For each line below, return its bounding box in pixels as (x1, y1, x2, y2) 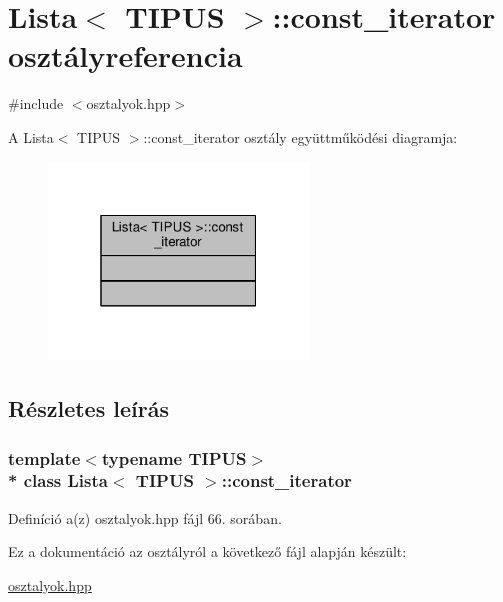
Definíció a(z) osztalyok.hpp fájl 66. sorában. (8, 507, 282, 528)
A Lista (8, 126, 54, 147)
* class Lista (8, 468, 108, 493)
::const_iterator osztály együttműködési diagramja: (143, 126, 458, 147)
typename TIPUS (101, 445, 247, 470)
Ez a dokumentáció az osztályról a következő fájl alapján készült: (8, 541, 407, 562)
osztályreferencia (8, 35, 243, 76)
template (8, 445, 81, 470)
